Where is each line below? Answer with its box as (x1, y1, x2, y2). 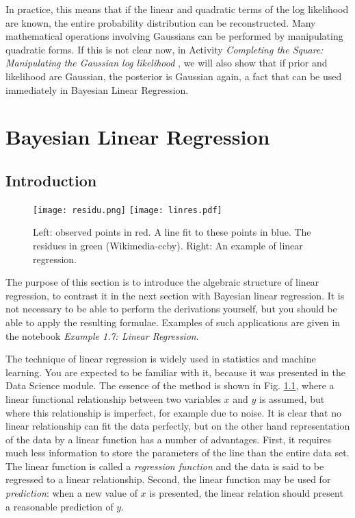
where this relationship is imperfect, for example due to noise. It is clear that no (5, 405, 341, 419)
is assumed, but (259, 391, 325, 406)
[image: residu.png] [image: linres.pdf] (33, 205, 222, 215)
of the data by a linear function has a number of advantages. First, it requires (5, 432, 331, 446)
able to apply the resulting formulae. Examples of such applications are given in (5, 314, 341, 329)
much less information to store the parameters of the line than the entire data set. (5, 445, 350, 460)
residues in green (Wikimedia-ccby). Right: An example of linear (33, 238, 303, 252)
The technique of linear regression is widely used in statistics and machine (5, 351, 316, 366)
